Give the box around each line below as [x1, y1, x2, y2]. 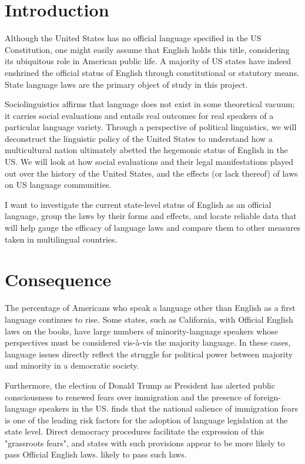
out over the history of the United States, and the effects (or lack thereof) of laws [5, 167, 298, 179]
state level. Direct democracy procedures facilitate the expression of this [5, 425, 264, 438]
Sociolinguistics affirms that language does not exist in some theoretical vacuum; [5, 98, 295, 110]
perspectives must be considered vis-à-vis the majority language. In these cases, [5, 336, 291, 349]
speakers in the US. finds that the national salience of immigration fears [39, 402, 299, 415]
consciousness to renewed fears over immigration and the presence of [5, 390, 252, 403]
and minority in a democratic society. [5, 359, 139, 372]
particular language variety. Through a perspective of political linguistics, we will [5, 121, 297, 133]
